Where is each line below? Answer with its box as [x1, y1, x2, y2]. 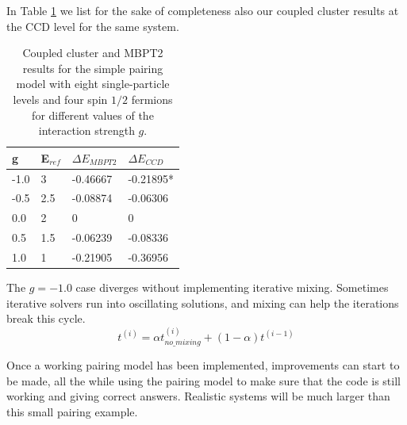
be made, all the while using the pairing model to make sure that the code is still [6, 372, 401, 389]
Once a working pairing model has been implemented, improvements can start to [6, 357, 400, 373]
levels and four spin [13, 90, 108, 107]
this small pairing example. [6, 403, 138, 419]
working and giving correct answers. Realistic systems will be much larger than [6, 388, 390, 404]
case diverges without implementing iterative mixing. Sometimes [75, 279, 389, 296]
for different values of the [32, 106, 154, 123]
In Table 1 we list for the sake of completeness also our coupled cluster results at [6, 2, 399, 18]
